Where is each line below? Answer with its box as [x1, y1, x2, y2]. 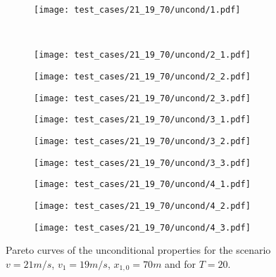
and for [165, 256, 196, 271]
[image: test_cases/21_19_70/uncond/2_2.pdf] [34, 71, 251, 82]
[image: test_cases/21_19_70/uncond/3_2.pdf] [34, 136, 251, 146]
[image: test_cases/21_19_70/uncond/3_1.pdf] [34, 115, 251, 125]
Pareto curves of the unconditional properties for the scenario [6, 243, 271, 257]
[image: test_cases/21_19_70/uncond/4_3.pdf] [34, 222, 251, 233]
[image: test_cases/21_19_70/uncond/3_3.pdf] [34, 157, 251, 168]
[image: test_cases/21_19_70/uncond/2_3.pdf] [34, 93, 251, 103]
